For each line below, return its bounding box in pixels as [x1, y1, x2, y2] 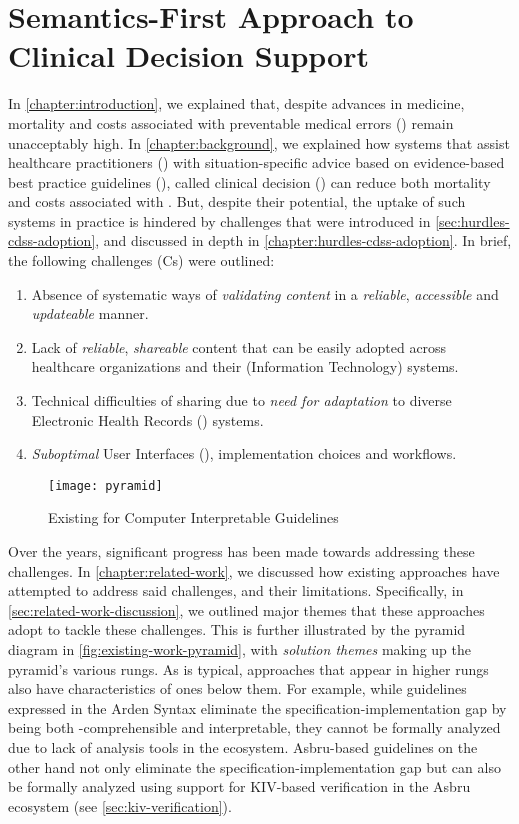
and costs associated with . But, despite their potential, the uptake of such [8, 191, 466, 212]
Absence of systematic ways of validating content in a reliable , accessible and [31, 283, 499, 304]
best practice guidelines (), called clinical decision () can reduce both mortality [8, 171, 491, 192]
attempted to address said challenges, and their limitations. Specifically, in [8, 580, 464, 601]
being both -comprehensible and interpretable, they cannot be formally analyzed [8, 717, 501, 738]
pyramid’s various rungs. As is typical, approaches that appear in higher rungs [8, 658, 489, 679]
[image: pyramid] [48, 478, 163, 493]
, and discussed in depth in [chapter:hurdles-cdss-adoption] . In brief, [95, 230, 512, 251]
